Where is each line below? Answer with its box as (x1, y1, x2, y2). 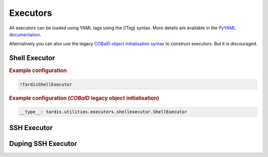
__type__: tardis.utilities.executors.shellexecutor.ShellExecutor (19, 109, 188, 115)
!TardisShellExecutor (19, 81, 72, 87)
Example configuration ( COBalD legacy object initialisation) (9, 94, 159, 101)
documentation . (9, 31, 42, 37)
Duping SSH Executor (9, 139, 77, 148)
